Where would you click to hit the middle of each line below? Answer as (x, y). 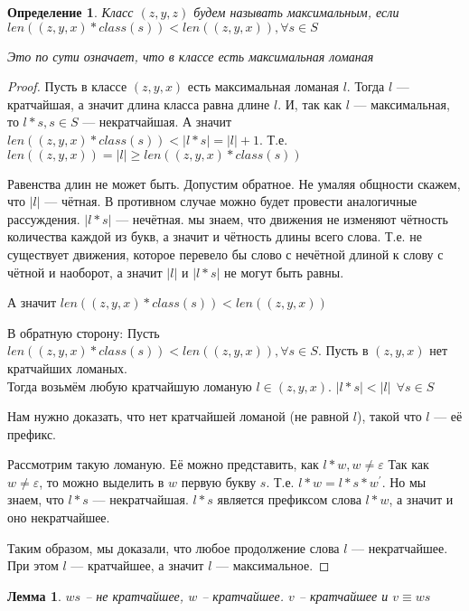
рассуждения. (44, 218)
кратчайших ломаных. (67, 367)
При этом (33, 565)
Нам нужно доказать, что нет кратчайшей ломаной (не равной (178, 416)
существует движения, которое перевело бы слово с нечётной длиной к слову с (225, 254)
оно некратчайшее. (59, 517)
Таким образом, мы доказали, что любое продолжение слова (174, 547)
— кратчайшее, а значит (137, 565)
